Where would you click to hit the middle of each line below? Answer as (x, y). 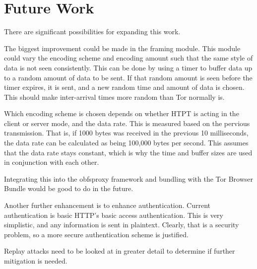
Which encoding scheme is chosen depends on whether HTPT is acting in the (122, 113)
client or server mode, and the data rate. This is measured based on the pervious (127, 123)
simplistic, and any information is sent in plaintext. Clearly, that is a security (122, 225)
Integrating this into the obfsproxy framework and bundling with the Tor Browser (129, 178)
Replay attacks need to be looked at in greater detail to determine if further (120, 251)
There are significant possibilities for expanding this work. (92, 32)
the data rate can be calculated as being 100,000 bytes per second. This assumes (126, 143)
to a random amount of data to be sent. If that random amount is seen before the (128, 77)
